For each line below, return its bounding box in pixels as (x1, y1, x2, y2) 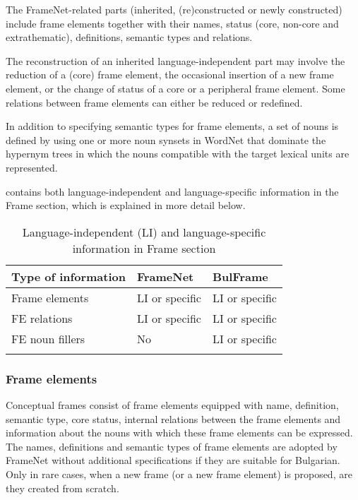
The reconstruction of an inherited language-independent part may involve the (6, 53, 345, 68)
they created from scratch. (6, 480, 119, 495)
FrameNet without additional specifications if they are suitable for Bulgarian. (6, 453, 340, 468)
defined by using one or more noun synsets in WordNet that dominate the (6, 132, 326, 147)
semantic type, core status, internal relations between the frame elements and (6, 411, 341, 426)
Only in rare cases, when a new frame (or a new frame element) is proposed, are (6, 466, 352, 481)
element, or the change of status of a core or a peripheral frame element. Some (6, 81, 345, 95)
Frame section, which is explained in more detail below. (6, 198, 246, 213)
